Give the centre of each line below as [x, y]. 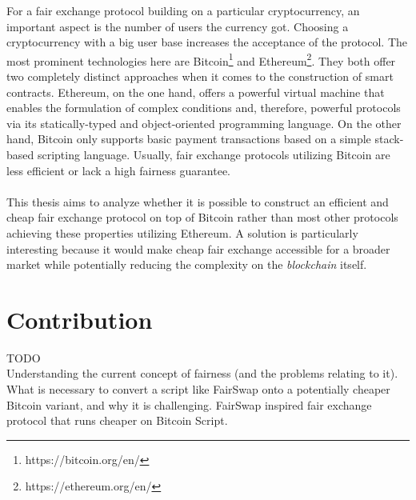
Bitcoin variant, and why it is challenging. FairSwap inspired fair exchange [189, 404]
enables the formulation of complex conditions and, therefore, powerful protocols [204, 108]
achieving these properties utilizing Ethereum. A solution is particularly [182, 232]
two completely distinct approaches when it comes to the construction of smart [200, 76]
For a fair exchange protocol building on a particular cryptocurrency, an [183, 10]
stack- [389, 139]
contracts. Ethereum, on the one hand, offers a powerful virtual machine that [196, 92]
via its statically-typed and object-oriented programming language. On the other [204, 123]
